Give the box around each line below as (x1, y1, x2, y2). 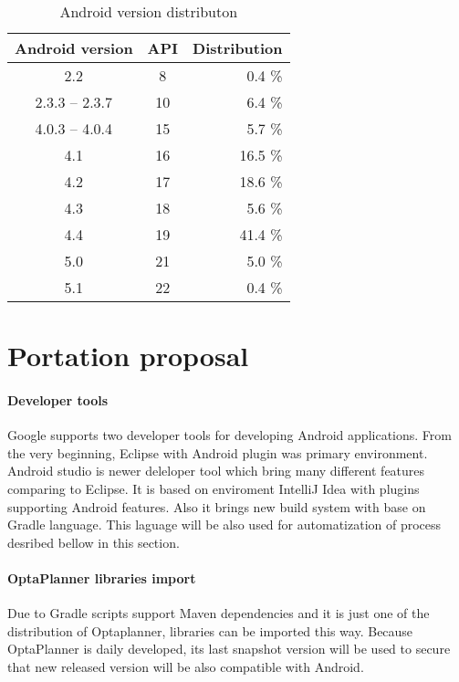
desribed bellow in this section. (7, 532, 180, 551)
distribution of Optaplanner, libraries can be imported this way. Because (7, 621, 413, 640)
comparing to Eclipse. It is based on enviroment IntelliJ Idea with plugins (7, 478, 420, 498)
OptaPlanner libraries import (7, 568, 196, 587)
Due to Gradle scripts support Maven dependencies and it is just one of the (7, 603, 430, 623)
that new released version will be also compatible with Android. (7, 656, 364, 676)
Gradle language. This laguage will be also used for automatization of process (7, 515, 442, 534)
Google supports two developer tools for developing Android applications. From (7, 425, 452, 445)
